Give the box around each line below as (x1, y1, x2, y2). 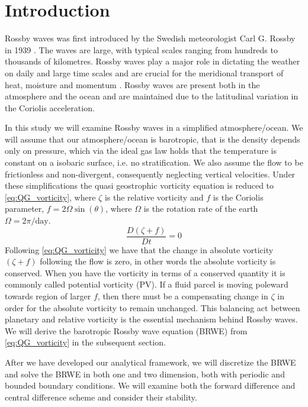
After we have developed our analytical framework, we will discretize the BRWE (5, 356, 296, 369)
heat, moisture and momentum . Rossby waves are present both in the (5, 78, 260, 91)
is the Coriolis (213, 190, 264, 203)
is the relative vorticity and (104, 190, 204, 203)
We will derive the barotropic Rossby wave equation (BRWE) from (5, 324, 248, 337)
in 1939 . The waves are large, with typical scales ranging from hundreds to (5, 43, 278, 56)
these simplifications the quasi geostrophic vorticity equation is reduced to (5, 179, 274, 192)
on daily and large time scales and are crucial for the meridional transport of (5, 66, 284, 79)
